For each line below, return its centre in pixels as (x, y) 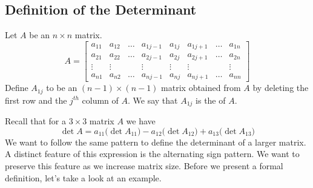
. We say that (153, 100)
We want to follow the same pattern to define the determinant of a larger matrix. (156, 142)
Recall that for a (35, 121)
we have (141, 121)
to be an (62, 88)
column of (100, 100)
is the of (211, 100)
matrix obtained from (201, 88)
